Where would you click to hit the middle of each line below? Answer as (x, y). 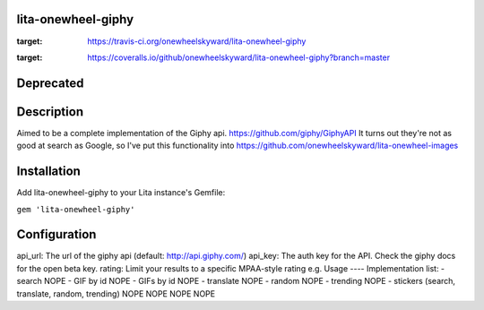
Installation (48, 172)
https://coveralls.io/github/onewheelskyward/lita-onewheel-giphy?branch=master (238, 57)
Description (50, 112)
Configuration (56, 234)
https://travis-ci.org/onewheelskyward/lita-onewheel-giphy (197, 41)
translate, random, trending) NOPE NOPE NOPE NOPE (116, 293)
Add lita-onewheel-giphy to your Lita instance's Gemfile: (121, 193)
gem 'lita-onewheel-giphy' (76, 209)
